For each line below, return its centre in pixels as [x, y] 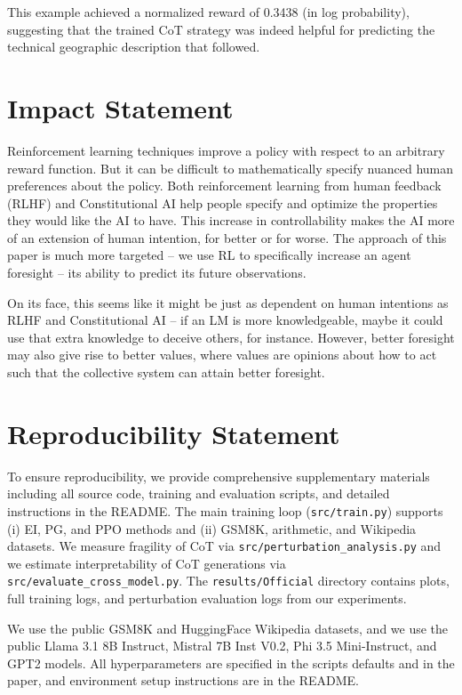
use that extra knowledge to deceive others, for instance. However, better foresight [231, 337]
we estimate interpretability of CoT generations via [147, 563]
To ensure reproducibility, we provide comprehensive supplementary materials [219, 476]
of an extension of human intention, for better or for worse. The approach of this [227, 237]
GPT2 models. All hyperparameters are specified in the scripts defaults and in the [231, 663]
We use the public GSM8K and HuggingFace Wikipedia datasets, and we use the [228, 628]
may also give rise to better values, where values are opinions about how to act [222, 355]
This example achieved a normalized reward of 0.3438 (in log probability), [208, 12]
